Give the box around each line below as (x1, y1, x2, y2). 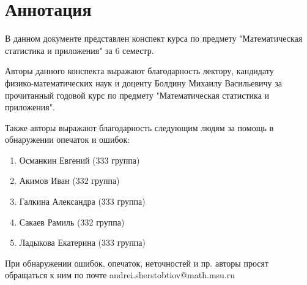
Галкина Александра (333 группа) (19, 195, 146, 208)
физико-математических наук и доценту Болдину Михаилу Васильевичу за (5, 76, 282, 89)
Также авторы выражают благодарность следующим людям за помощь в (5, 121, 274, 134)
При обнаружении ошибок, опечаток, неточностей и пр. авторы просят (5, 256, 269, 269)
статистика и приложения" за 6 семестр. (5, 44, 154, 56)
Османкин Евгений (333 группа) (19, 153, 140, 166)
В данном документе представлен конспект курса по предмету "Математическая (5, 32, 303, 45)
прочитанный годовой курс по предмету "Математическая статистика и (5, 88, 270, 101)
